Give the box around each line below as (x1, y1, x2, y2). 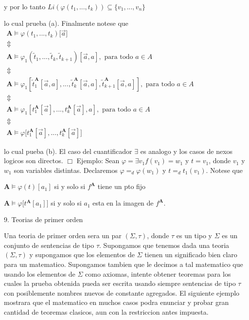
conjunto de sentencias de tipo (4, 240, 94, 250)
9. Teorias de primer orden (4, 214, 83, 224)
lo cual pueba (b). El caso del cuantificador (4, 146, 132, 156)
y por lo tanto (4, 1, 46, 11)
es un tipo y (176, 230, 213, 241)
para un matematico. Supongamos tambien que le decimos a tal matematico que (4, 259, 243, 269)
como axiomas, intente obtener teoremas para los (85, 268, 231, 279)
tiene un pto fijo (97, 181, 146, 191)
